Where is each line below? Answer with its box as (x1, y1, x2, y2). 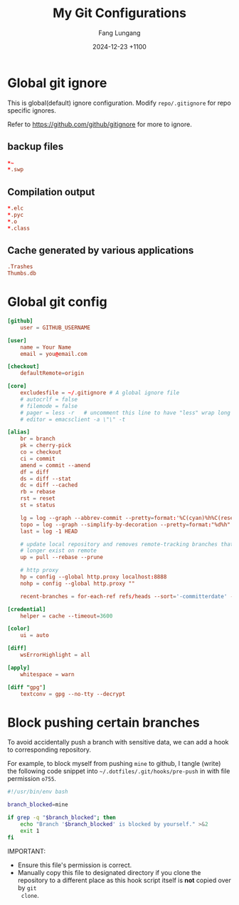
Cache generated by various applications (7, 244, 194, 256)
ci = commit (20, 455, 55, 462)
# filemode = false (20, 402, 78, 409)
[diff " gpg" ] (7, 683, 46, 691)
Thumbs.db (7, 270, 37, 277)
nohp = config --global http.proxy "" (20, 580, 135, 587)
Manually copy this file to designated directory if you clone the (17, 868, 201, 876)
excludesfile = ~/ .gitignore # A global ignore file (20, 389, 180, 397)
